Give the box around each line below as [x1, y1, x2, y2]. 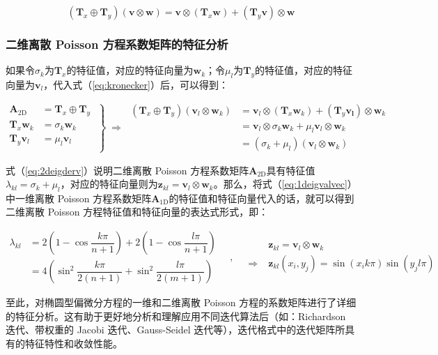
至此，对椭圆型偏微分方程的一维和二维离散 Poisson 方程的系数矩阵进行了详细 [6, 295, 357, 310]
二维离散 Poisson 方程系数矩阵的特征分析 [6, 35, 228, 52]
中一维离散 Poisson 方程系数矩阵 [6, 190, 152, 205]
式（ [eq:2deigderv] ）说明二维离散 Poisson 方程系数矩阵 [6, 163, 249, 177]
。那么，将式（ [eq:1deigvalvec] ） [213, 176, 352, 191]
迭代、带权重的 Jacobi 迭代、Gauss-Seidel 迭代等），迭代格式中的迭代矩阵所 [6, 322, 345, 337]
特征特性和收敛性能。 [24, 335, 123, 350]
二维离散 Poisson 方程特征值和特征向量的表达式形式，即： [6, 204, 269, 219]
